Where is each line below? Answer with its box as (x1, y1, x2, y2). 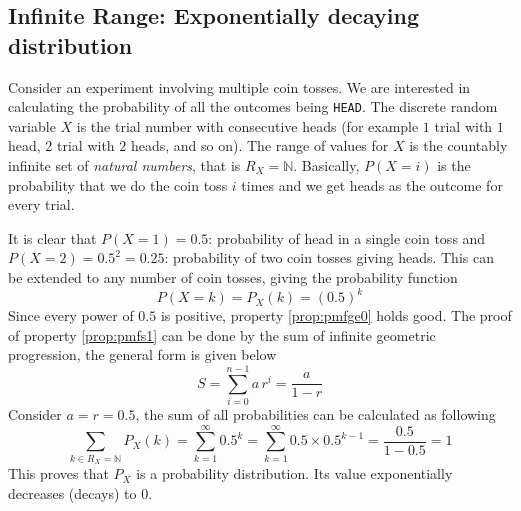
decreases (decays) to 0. (8, 482, 153, 503)
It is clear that (8, 227, 97, 248)
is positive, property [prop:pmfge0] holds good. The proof (160, 305, 512, 326)
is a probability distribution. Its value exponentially (136, 463, 453, 484)
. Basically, (293, 155, 360, 176)
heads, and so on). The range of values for (130, 135, 389, 156)
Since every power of (8, 305, 134, 326)
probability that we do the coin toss (8, 174, 228, 195)
